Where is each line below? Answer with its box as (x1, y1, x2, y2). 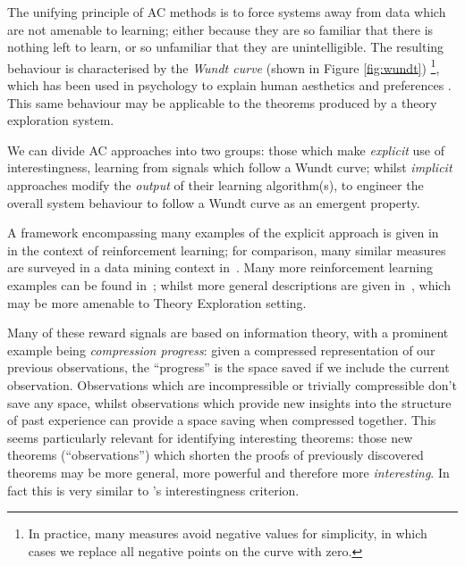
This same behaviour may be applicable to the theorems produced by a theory (7, 93, 437, 112)
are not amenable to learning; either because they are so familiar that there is (7, 20, 434, 38)
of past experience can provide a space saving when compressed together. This (7, 411, 436, 429)
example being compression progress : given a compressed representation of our (7, 340, 435, 359)
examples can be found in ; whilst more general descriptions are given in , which (7, 275, 451, 294)
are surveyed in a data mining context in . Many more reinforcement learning (7, 258, 433, 277)
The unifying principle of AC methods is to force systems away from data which (7, 3, 446, 21)
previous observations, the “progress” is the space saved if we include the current (7, 358, 450, 377)
